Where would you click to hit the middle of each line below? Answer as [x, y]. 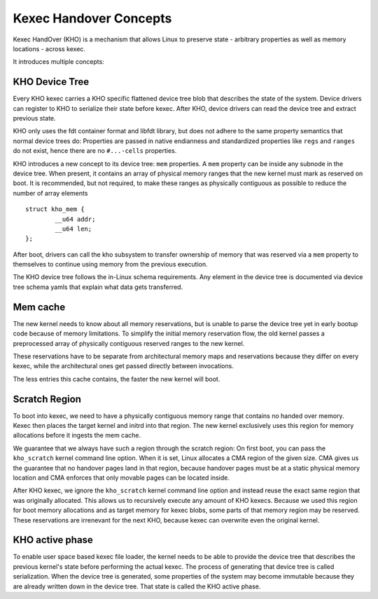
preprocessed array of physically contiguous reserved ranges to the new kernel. [129, 343]
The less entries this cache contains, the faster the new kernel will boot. [117, 379]
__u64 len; [73, 229]
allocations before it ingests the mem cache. [77, 436]
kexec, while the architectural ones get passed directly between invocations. [123, 366]
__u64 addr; [75, 219]
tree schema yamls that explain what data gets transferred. [98, 287]
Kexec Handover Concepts [92, 18]
